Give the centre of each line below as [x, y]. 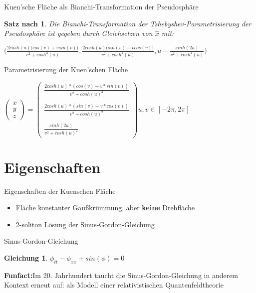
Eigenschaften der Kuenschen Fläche [60, 191]
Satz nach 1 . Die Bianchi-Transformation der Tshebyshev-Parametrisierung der [128, 23]
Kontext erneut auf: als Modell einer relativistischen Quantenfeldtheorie [114, 285]
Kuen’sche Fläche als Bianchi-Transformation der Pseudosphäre [101, 6]
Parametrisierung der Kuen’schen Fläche [66, 70]
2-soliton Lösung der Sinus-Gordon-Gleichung [85, 224]
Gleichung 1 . [26, 258]
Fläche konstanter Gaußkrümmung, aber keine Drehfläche [105, 208]
